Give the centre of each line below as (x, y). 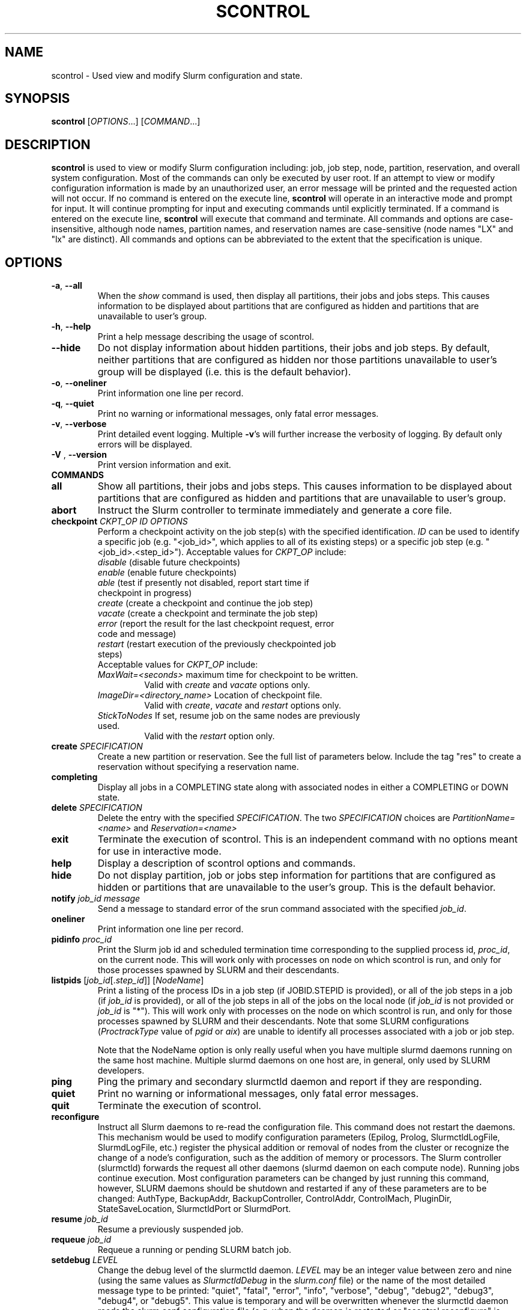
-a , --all (67, 286)
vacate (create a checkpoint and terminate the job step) (208, 613)
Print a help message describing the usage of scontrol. (206, 337)
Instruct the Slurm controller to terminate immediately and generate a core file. (275, 510)
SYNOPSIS (38, 99)
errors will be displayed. (145, 444)
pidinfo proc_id (82, 939)
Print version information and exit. (164, 465)
